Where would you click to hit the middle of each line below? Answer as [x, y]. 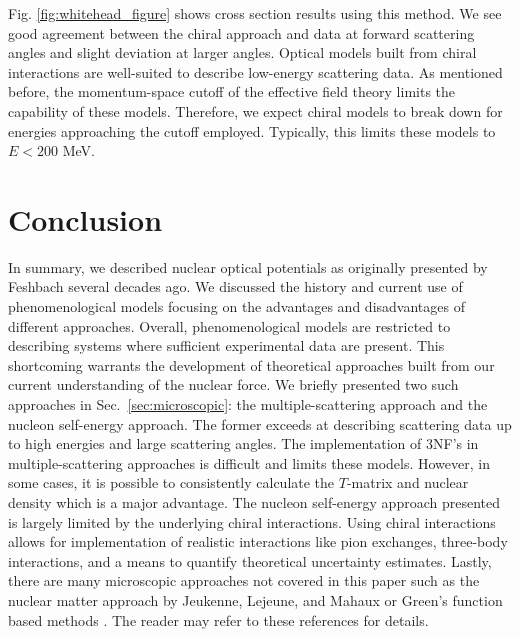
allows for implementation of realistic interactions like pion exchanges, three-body [258, 541]
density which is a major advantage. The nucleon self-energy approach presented [254, 502]
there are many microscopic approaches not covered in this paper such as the [244, 580]
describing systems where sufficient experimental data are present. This [226, 345]
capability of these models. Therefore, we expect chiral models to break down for [255, 110]
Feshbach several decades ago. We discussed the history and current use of [235, 286]
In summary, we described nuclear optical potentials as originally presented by [248, 266]
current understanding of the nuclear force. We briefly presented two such [233, 384]
